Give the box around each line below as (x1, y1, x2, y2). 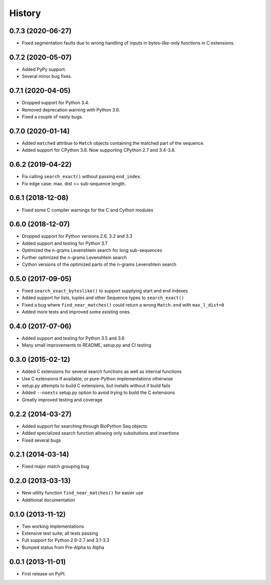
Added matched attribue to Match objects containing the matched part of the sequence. (22, 140, 205, 146)
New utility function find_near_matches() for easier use (22, 490, 144, 496)
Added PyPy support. (22, 66, 66, 72)
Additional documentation (22, 497, 75, 503)
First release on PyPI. (22, 570, 66, 576)
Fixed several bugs (22, 437, 61, 443)
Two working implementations (22, 523, 84, 529)
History (9, 8, 41, 19)
